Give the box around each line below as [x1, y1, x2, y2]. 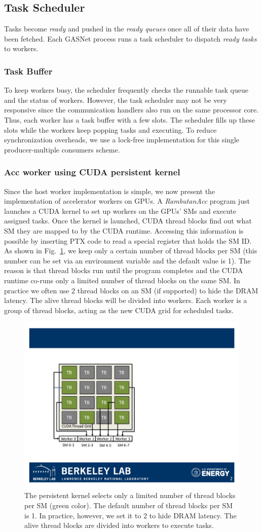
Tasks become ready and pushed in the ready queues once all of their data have [4, 23, 249, 34]
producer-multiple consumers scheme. [4, 144, 120, 155]
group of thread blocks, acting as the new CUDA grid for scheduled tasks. [4, 305, 234, 315]
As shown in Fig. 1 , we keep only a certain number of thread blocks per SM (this [4, 245, 257, 256]
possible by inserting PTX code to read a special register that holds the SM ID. [4, 235, 252, 246]
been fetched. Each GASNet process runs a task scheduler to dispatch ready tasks [4, 33, 257, 44]
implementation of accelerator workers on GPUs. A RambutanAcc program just [4, 196, 250, 206]
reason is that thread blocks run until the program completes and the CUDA [4, 265, 243, 276]
